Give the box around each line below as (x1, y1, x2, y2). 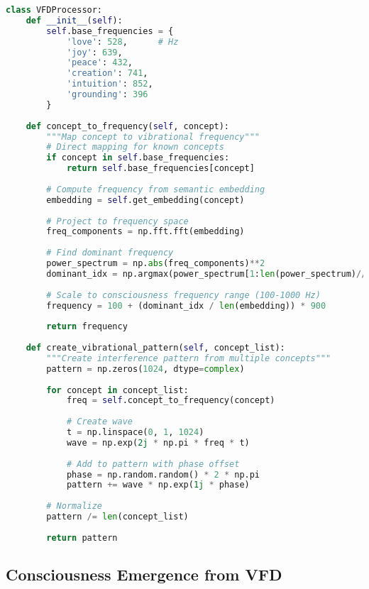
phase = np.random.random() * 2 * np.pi (66, 469, 260, 480)
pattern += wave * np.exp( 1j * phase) (66, 480, 250, 490)
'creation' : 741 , (66, 68, 148, 79)
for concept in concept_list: (46, 385, 189, 395)
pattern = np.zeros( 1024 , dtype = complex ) (46, 363, 245, 374)
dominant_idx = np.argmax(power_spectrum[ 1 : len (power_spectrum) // (46, 268, 367, 279)
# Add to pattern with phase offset (66, 458, 240, 469)
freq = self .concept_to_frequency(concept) (66, 395, 275, 406)
